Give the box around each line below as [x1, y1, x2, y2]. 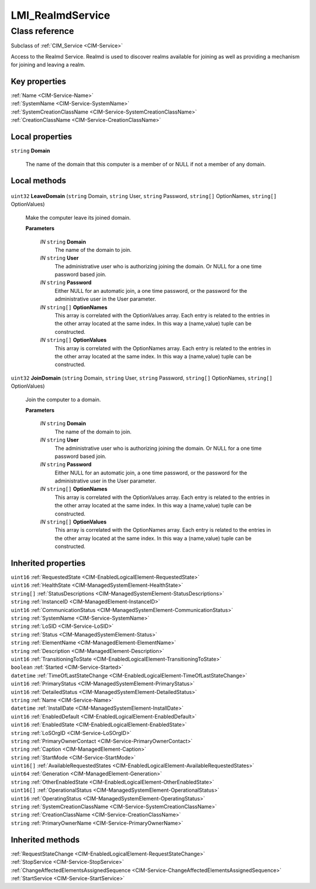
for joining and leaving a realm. [11, 61, 85, 69]
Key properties [11, 76, 67, 86]
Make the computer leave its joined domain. [25, 214, 131, 221]
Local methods [11, 176, 67, 186]
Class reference [11, 26, 74, 36]
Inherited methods [11, 835, 80, 844]
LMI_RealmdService [11, 9, 111, 22]
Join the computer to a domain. [25, 396, 101, 403]
